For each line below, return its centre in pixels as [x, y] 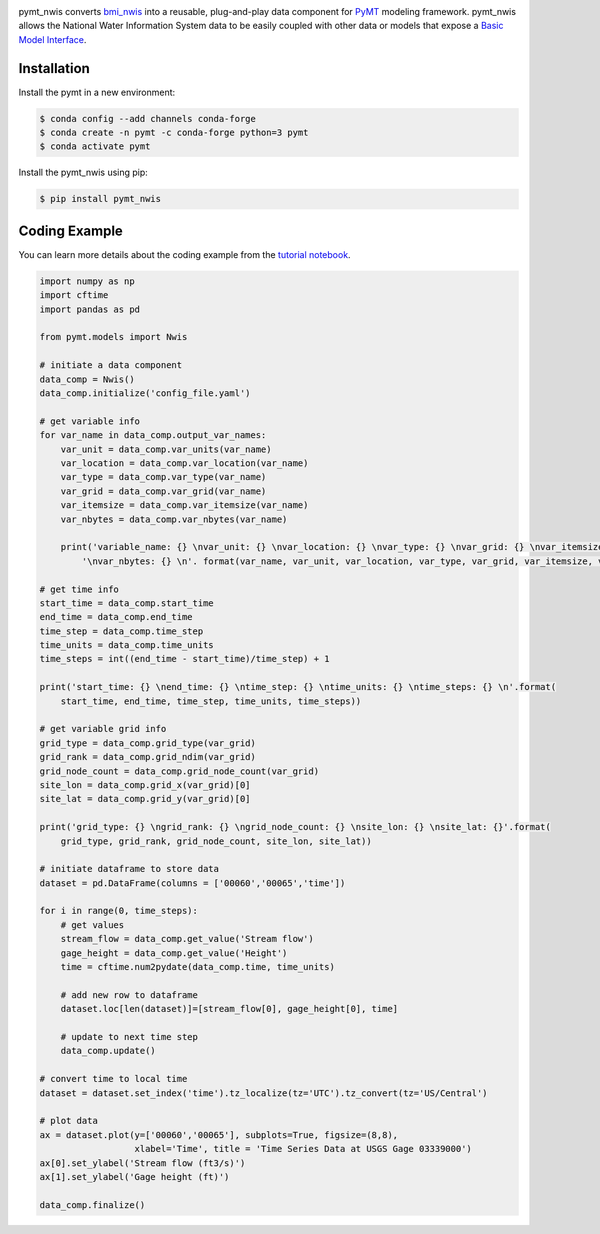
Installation [54, 68]
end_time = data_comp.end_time [116, 617]
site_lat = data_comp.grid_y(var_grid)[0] [145, 799]
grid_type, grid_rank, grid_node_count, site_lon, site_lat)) [216, 841]
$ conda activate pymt [95, 146]
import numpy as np [87, 281]
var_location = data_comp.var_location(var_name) [184, 463]
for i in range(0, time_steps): [119, 911]
